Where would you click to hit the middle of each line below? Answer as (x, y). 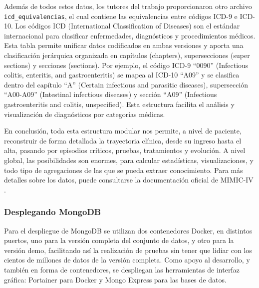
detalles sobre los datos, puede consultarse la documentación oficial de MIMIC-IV (129, 180)
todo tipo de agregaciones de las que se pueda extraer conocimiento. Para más (124, 170)
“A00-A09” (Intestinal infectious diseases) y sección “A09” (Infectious (111, 94)
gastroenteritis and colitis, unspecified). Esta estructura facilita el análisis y (119, 104)
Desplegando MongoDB (53, 212)
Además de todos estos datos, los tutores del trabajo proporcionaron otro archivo (128, 6)
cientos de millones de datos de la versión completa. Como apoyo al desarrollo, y (127, 260)
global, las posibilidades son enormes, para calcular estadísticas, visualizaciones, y (129, 160)
